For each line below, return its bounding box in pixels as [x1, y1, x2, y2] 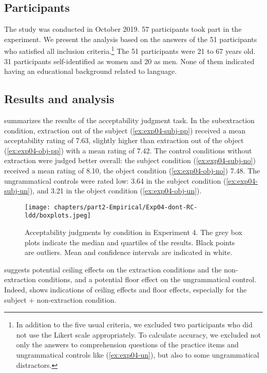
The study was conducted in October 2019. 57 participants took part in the [4, 24, 242, 34]
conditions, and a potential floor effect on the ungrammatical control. [38, 274, 257, 285]
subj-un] [4, 185, 30, 196]
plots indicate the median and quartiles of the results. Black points [25, 237, 235, 247]
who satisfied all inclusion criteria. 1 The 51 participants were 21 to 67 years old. [4, 44, 256, 56]
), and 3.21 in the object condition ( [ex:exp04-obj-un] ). [29, 185, 202, 196]
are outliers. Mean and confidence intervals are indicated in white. [25, 247, 233, 258]
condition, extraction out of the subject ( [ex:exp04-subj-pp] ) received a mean [4, 125, 246, 135]
